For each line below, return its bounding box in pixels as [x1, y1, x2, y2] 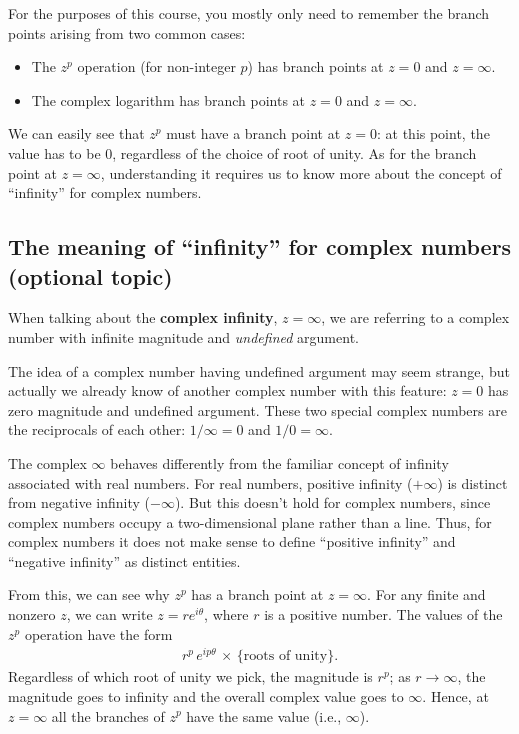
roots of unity [243, 649, 328, 664]
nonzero [8, 604, 56, 625]
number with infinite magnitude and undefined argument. [8, 326, 359, 347]
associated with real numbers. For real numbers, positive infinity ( [8, 472, 413, 493]
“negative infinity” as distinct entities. [8, 550, 241, 571]
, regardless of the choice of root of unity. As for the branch [112, 142, 477, 163]
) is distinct [437, 472, 508, 493]
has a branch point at [191, 584, 324, 605]
